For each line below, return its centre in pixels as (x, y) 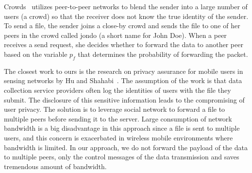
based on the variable (36, 54)
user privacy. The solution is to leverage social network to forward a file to (115, 109)
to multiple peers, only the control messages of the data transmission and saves (122, 157)
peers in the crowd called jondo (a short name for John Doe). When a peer (115, 35)
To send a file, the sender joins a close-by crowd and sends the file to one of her (122, 26)
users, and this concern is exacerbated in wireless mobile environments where (118, 137)
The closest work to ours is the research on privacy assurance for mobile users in (124, 71)
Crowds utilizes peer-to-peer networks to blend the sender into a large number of (126, 6)
